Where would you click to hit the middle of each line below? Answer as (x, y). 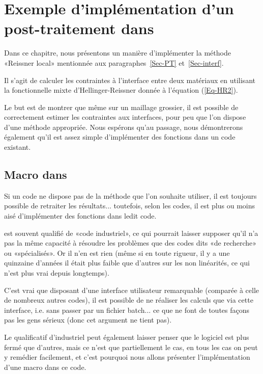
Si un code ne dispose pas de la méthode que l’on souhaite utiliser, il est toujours (130, 195)
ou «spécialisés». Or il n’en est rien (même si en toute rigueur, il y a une (117, 252)
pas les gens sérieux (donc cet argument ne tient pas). (88, 320)
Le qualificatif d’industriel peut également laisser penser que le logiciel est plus (127, 337)
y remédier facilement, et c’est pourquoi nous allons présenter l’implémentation (127, 357)
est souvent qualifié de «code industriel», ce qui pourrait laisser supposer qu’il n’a (131, 233)
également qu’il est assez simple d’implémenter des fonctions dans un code (120, 137)
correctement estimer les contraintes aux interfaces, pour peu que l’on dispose (125, 117)
